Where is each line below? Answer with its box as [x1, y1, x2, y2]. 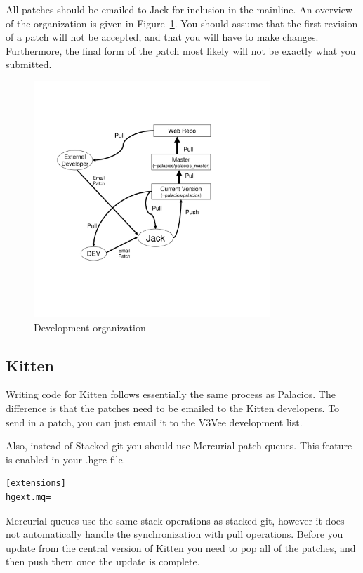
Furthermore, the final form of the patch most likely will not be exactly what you [6, 43, 356, 58]
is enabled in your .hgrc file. [6, 452, 126, 466]
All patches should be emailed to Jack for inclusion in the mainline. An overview [6, 2, 353, 16]
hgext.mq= [6, 492, 51, 502]
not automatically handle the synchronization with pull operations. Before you [6, 527, 343, 541]
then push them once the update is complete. [6, 554, 200, 569]
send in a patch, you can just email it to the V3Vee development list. [6, 414, 303, 429]
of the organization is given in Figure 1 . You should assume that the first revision [6, 15, 358, 30]
